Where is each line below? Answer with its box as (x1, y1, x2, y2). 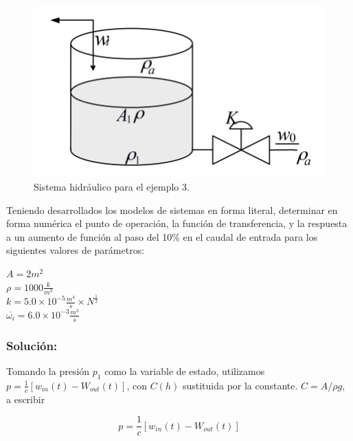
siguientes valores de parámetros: (6, 243, 145, 257)
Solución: (6, 336, 58, 354)
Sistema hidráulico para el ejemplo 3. (34, 180, 190, 193)
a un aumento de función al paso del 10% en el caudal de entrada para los (6, 229, 318, 244)
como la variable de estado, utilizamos (104, 363, 265, 378)
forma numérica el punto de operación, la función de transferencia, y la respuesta (6, 216, 348, 230)
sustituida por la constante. (182, 378, 298, 392)
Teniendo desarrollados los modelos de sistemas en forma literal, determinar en (6, 202, 338, 217)
